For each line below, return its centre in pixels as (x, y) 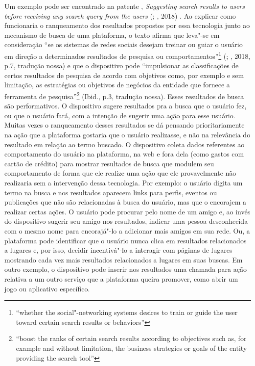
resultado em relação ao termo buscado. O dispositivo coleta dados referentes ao (125, 144)
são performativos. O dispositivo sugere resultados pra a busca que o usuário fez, (126, 106)
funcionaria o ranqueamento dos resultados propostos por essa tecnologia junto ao (127, 25)
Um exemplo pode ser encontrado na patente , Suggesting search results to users (125, 6)
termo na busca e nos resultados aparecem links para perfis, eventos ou (111, 192)
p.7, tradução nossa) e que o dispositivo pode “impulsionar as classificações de (122, 65)
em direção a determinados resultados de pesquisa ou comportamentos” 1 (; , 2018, (127, 55)
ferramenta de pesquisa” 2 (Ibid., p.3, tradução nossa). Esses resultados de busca (124, 95)
